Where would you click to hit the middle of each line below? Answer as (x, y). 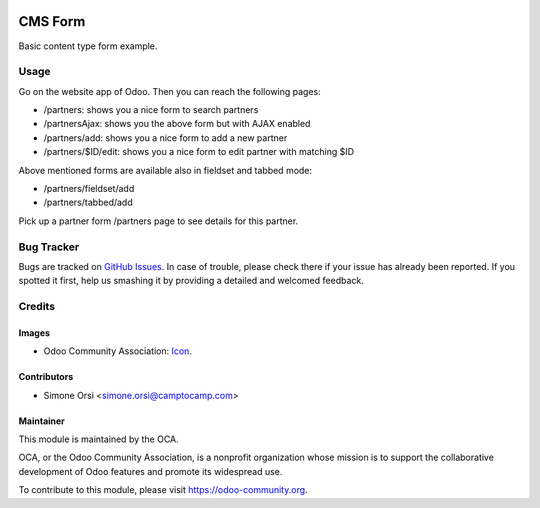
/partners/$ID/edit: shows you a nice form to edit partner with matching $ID (199, 152)
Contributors (46, 377)
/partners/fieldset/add (89, 188)
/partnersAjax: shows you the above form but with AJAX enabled (177, 124)
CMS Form (52, 21)
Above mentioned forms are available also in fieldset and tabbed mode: (165, 170)
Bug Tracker (49, 247)
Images (34, 332)
